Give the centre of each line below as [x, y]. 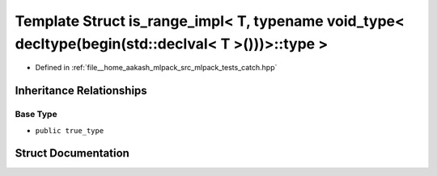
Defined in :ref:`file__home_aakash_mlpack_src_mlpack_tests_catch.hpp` [156, 68]
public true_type [70, 130]
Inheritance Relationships [81, 91]
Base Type [36, 115]
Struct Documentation [72, 153]
